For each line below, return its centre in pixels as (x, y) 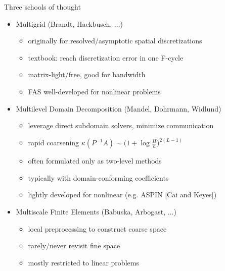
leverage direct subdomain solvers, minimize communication (121, 125)
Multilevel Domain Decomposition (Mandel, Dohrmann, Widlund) (119, 108)
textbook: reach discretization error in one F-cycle (106, 57)
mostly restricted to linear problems (83, 262)
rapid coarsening (54, 143)
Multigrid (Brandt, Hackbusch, (64, 23)
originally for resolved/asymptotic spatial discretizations (115, 41)
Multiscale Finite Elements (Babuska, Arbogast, (91, 211)
